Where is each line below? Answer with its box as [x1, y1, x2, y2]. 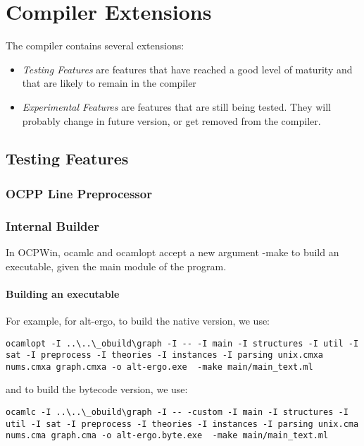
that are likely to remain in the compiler [22, 76, 196, 90]
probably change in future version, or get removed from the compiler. [22, 113, 321, 128]
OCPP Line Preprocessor [6, 184, 152, 202]
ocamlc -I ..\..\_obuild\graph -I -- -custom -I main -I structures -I [6, 407, 349, 418]
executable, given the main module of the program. [6, 258, 227, 273]
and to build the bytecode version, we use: [6, 382, 188, 397]
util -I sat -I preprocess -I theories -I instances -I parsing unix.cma [6, 418, 359, 429]
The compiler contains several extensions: [6, 38, 184, 53]
